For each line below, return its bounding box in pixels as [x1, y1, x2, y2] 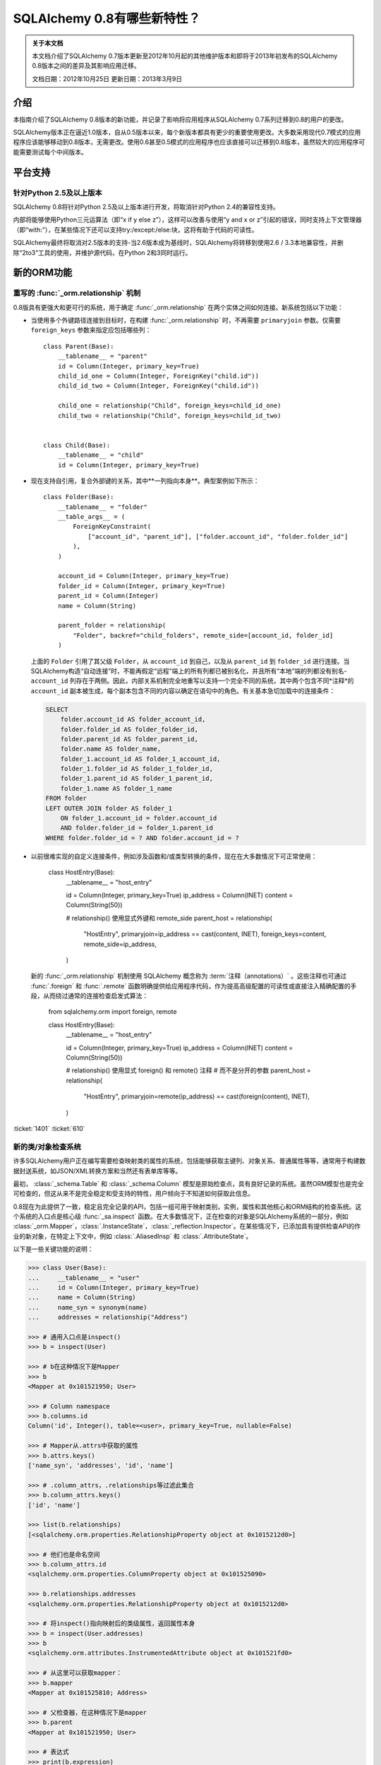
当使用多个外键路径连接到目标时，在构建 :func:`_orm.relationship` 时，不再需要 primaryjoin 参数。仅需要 [30, 316, 341, 325]
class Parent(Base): [43, 342, 114, 350]
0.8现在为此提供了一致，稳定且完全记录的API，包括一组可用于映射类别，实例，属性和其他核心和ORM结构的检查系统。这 [13, 1202, 362, 1211]
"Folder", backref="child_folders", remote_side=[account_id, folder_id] [73, 631, 334, 639]
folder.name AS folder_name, [60, 745, 162, 753]
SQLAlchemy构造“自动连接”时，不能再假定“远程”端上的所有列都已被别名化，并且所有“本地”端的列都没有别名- [30, 666, 347, 675]
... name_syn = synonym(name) [28, 1303, 147, 1311]
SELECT [45, 705, 68, 713]
